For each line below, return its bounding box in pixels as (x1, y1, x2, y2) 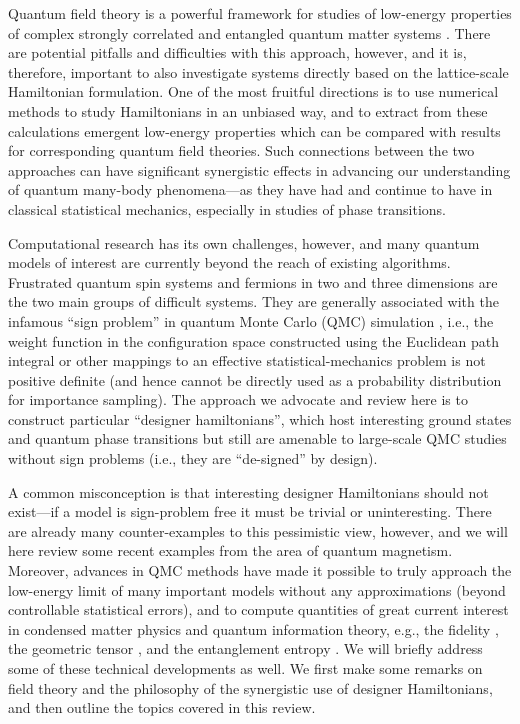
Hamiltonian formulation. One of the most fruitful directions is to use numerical (8, 81, 499, 102)
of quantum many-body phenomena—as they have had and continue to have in (8, 179, 493, 200)
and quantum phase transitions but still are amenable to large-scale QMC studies (8, 428, 507, 449)
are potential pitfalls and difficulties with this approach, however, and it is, (8, 42, 467, 63)
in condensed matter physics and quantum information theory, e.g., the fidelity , (8, 618, 499, 639)
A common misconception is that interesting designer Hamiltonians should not (8, 481, 489, 502)
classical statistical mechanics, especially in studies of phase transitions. (8, 198, 446, 219)
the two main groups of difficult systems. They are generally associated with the (8, 291, 499, 312)
